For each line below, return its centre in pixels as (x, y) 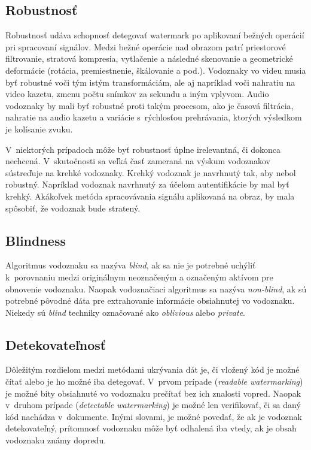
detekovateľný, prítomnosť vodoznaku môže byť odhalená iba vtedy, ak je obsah (151, 428)
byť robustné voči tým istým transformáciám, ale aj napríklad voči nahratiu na (150, 82)
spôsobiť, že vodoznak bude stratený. (73, 208)
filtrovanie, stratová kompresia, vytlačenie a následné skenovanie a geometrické (149, 58)
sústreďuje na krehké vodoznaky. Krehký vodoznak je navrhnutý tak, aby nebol (151, 172)
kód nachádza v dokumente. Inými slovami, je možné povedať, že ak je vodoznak (154, 416)
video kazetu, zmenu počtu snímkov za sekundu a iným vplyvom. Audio (137, 94)
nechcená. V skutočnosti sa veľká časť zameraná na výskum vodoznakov (138, 161)
